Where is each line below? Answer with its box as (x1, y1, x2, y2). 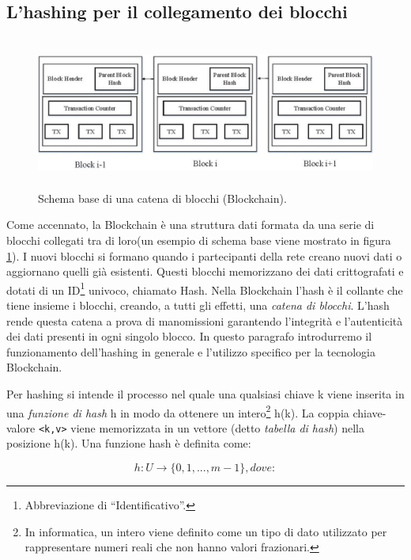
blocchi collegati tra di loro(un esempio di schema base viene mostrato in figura (6, 231, 391, 248)
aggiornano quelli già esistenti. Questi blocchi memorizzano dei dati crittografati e (6, 263, 404, 280)
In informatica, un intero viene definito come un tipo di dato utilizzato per (25, 523, 387, 539)
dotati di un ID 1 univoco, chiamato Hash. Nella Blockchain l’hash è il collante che (6, 279, 403, 298)
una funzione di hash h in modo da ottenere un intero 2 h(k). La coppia (6, 402, 349, 421)
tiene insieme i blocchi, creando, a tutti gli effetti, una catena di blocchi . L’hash (6, 296, 390, 313)
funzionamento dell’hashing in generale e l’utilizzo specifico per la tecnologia (6, 343, 375, 360)
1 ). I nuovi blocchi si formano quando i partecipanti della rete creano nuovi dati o (6, 247, 402, 264)
